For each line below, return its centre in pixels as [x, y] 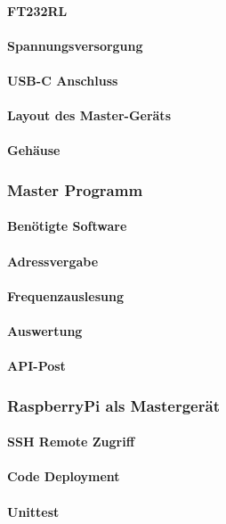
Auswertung [45, 330]
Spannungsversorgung [75, 45]
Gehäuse [34, 150]
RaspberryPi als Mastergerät [113, 405]
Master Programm [75, 189]
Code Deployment [64, 476]
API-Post [36, 366]
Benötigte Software [67, 226]
